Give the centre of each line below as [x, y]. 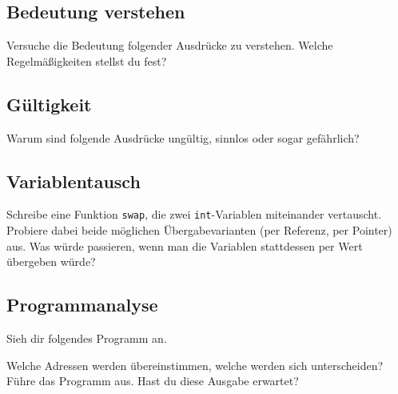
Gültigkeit [49, 104]
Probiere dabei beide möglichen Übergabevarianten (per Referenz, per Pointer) [199, 230]
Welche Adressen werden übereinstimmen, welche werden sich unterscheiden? [195, 365]
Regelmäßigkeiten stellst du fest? [87, 60]
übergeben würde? [51, 261]
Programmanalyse [82, 305]
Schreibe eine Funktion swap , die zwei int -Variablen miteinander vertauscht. [194, 214]
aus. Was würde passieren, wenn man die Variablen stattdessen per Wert [185, 245]
